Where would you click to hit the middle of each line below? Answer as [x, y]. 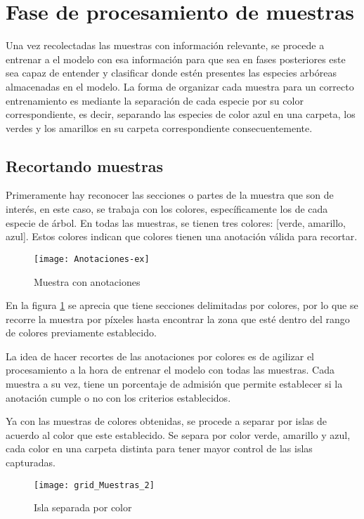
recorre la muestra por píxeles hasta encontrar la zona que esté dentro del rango [178, 318]
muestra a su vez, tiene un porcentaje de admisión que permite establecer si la [174, 384]
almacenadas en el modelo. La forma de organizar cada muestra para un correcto [180, 86]
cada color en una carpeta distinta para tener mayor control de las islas [159, 448]
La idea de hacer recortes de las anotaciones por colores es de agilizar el [160, 356]
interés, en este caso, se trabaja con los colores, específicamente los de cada [167, 209]
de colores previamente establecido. [81, 333]
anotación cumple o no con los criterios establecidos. [118, 397]
